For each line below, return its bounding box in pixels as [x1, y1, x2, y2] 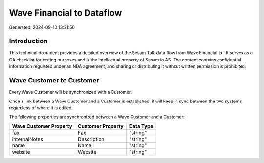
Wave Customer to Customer [9, 76, 100, 85]
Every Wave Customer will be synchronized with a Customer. [9, 89, 132, 95]
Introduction [9, 37, 48, 45]
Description [77, 136, 105, 143]
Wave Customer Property [12, 122, 73, 129]
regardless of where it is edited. [9, 105, 73, 111]
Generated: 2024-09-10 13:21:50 [9, 24, 75, 30]
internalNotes [12, 136, 44, 143]
